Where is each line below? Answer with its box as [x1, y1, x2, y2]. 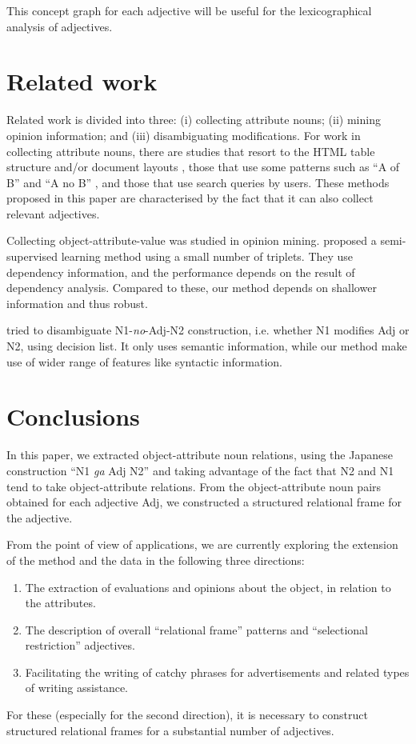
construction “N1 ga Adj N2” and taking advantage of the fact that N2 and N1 [6, 462, 394, 478]
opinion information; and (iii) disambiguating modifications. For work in [6, 126, 361, 143]
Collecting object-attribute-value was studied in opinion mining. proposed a [6, 232, 377, 249]
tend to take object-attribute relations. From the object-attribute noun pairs [6, 478, 382, 494]
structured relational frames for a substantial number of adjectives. [6, 722, 334, 738]
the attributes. [25, 594, 96, 611]
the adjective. [6, 509, 73, 526]
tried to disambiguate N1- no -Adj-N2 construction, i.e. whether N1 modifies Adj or [6, 322, 410, 338]
